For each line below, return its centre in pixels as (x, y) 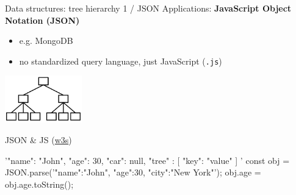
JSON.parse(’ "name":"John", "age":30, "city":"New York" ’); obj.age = (133, 172)
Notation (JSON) (42, 20)
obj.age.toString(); (39, 184)
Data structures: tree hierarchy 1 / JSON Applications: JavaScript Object (148, 8)
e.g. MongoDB (46, 41)
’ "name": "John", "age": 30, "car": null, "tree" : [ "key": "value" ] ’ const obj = (147, 160)
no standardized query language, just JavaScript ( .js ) (121, 61)
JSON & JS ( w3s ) (38, 140)
